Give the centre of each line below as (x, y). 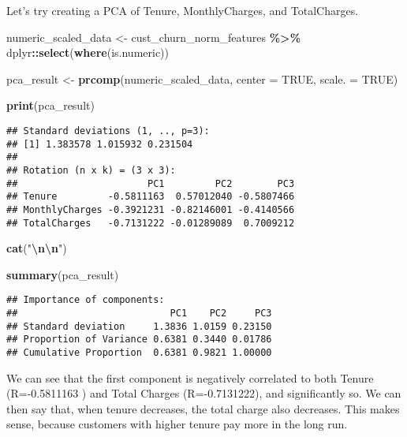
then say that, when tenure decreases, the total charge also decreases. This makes (203, 408)
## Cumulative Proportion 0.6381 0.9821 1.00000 (139, 353)
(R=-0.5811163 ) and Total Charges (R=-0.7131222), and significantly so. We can (204, 393)
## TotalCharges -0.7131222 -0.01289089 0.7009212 (151, 223)
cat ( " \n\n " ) (37, 248)
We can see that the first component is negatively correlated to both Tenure (190, 377)
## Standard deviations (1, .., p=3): (108, 131)
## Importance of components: (86, 300)
